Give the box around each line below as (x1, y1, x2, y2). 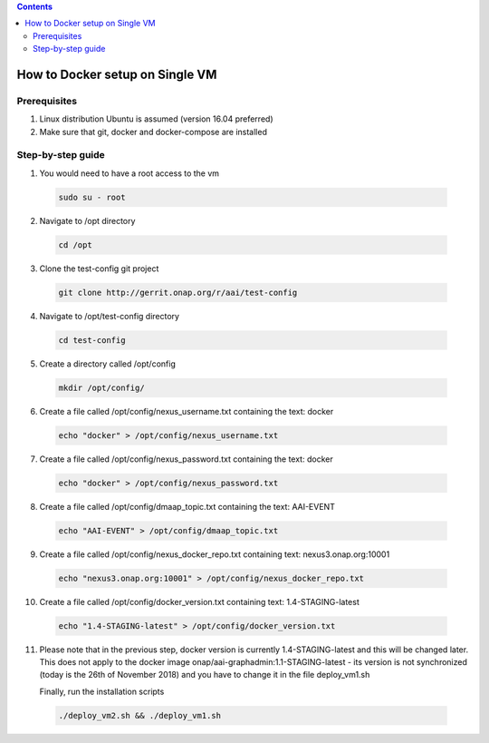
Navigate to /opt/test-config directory (39, 310, 180, 321)
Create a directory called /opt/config (39, 358, 176, 369)
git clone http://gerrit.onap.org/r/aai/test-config (58, 287, 298, 298)
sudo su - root (58, 191, 126, 202)
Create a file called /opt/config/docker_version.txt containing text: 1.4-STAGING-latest (39, 596, 360, 607)
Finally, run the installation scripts (39, 686, 165, 697)
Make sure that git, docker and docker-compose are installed (39, 126, 267, 137)
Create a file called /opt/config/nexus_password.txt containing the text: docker (39, 454, 334, 464)
